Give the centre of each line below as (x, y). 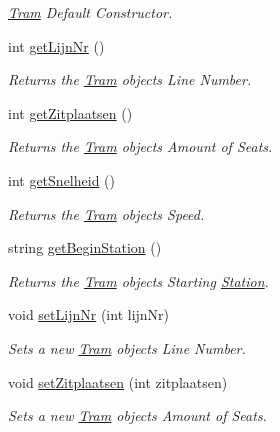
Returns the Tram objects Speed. (106, 213)
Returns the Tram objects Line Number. (130, 79)
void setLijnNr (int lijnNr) (89, 314)
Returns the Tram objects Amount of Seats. (140, 146)
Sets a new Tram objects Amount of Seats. (137, 415)
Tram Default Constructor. (90, 12)
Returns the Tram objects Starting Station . (138, 280)
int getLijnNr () (56, 45)
